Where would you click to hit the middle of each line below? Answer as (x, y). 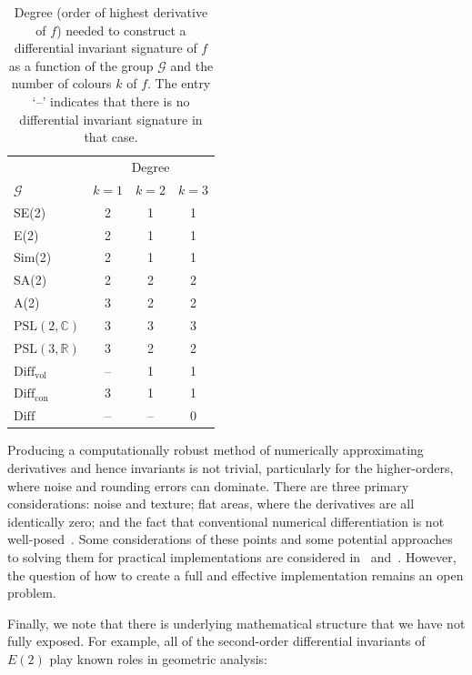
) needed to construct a (121, 30)
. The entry (179, 83)
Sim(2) (33, 257)
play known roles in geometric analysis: (158, 658)
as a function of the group (81, 65)
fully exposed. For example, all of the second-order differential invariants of (216, 641)
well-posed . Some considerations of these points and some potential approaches (230, 539)
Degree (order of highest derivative (111, 12)
